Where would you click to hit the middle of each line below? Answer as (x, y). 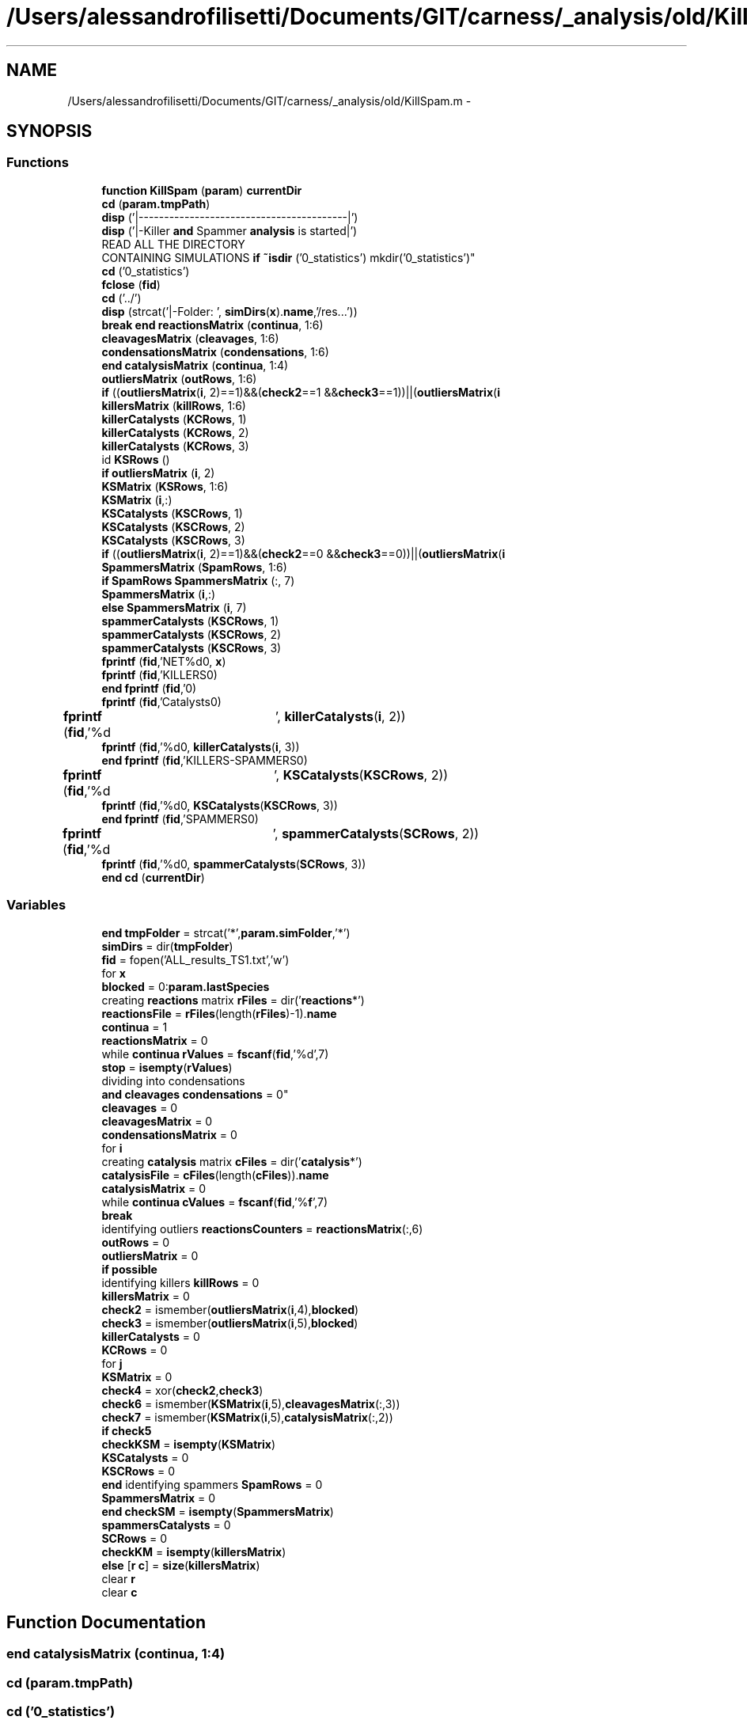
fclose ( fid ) (131, 284)
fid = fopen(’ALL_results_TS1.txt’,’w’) (195, 959)
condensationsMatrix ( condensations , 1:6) (215, 351)
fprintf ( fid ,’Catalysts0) (161, 701)
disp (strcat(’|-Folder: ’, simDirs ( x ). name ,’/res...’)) (229, 311)
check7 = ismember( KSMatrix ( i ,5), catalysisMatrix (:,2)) (247, 1417)
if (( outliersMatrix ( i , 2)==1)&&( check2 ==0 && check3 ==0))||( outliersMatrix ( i (303, 553)
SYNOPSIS (49, 131)
